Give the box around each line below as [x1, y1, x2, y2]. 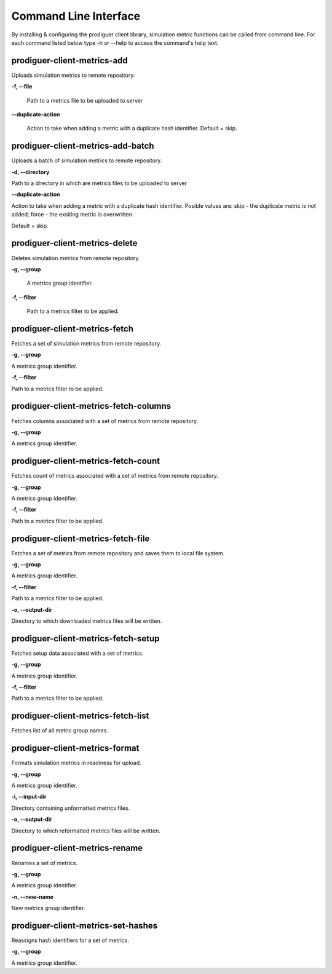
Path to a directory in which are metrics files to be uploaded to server [11, 180, 188, 187]
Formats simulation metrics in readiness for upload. [11, 759, 141, 767]
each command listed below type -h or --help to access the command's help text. [11, 39, 219, 46]
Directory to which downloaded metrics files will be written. [11, 617, 162, 624]
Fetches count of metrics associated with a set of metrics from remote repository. [11, 472, 218, 480]
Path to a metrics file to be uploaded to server [26, 97, 143, 104]
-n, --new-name [11, 893, 54, 900]
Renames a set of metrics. [11, 859, 78, 866]
